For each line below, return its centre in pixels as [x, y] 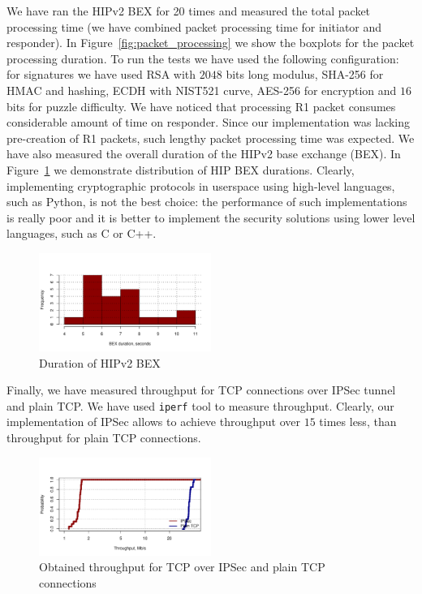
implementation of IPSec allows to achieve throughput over [154, 422]
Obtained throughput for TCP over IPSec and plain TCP [182, 567]
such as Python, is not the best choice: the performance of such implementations [207, 202]
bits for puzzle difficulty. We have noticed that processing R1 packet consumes [201, 106]
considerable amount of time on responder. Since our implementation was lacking [208, 122]
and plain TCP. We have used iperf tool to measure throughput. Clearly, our [200, 405]
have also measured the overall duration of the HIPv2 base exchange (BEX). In [204, 154]
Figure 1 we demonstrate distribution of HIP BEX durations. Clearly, [181, 169]
